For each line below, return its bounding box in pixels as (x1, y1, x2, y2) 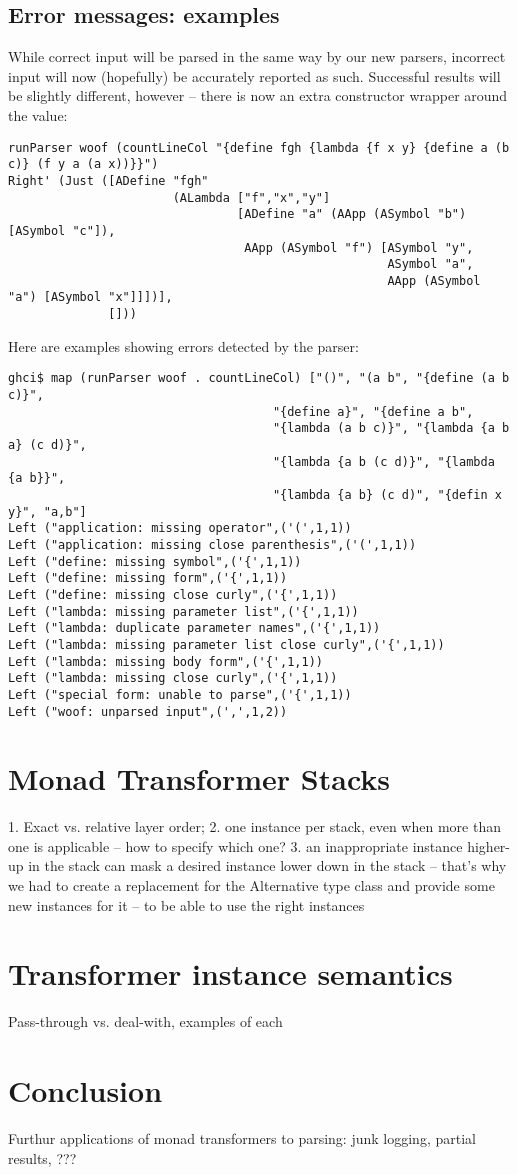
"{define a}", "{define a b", (272, 404, 474, 419)
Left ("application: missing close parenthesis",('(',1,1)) (8, 537, 417, 552)
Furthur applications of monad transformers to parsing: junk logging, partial (8, 1128, 476, 1149)
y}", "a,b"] (8, 504, 87, 519)
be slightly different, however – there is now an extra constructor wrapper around (8, 85, 508, 106)
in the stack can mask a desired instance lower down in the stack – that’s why (28, 855, 507, 876)
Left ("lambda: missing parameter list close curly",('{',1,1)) (8, 637, 445, 652)
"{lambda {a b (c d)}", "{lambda (272, 454, 495, 469)
